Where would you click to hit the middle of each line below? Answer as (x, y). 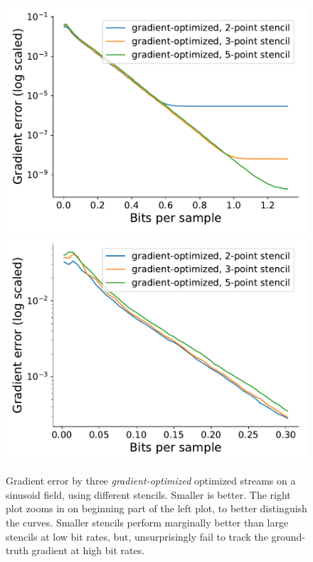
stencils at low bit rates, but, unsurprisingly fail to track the (137, 536)
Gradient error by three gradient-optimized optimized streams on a (151, 481)
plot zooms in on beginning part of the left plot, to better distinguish (156, 508)
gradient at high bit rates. (88, 550)
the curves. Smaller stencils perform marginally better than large (147, 522)
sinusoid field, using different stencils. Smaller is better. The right (148, 494)
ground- (288, 536)
